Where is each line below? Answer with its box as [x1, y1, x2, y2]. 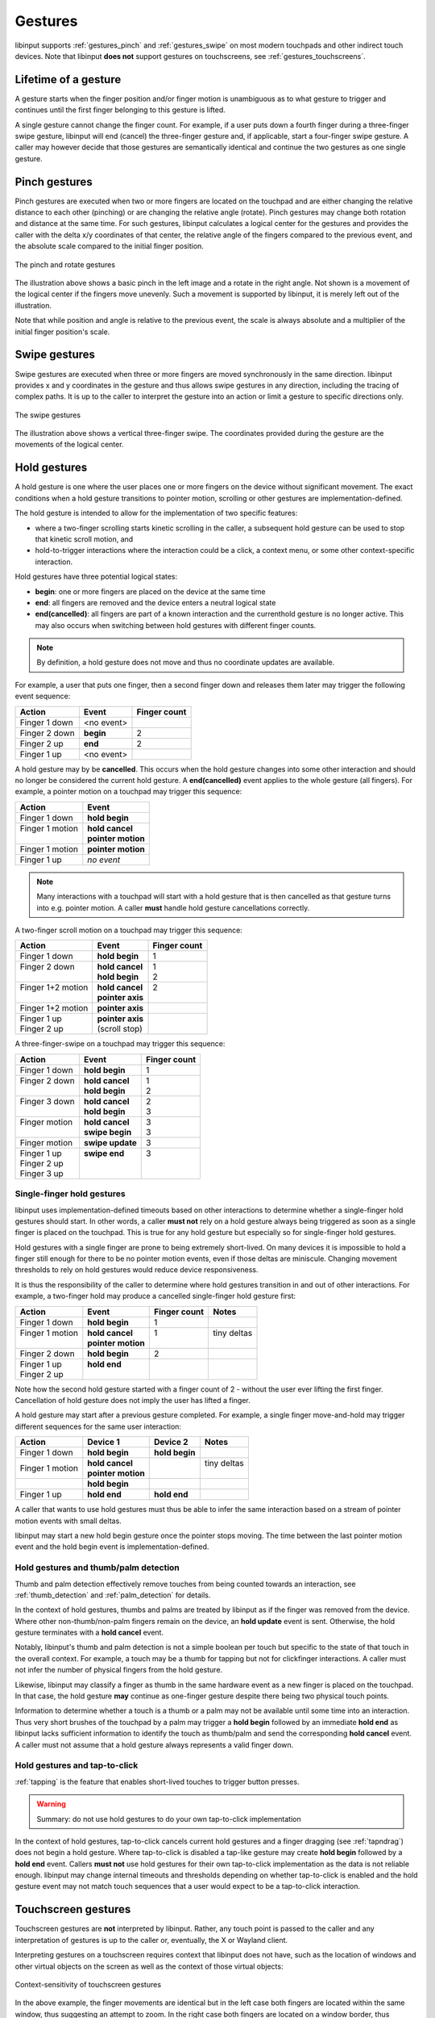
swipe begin [83, 1126, 132, 1137]
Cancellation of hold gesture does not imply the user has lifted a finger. [14, 1396, 251, 1405]
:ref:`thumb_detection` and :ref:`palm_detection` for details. [14, 1590, 211, 1600]
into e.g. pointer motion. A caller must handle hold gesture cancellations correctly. [36, 902, 310, 912]
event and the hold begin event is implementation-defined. [14, 1542, 209, 1551]
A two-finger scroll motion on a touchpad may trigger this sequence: [14, 925, 243, 935]
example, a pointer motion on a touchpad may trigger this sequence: [14, 787, 242, 797]
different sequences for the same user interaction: [14, 1421, 181, 1431]
